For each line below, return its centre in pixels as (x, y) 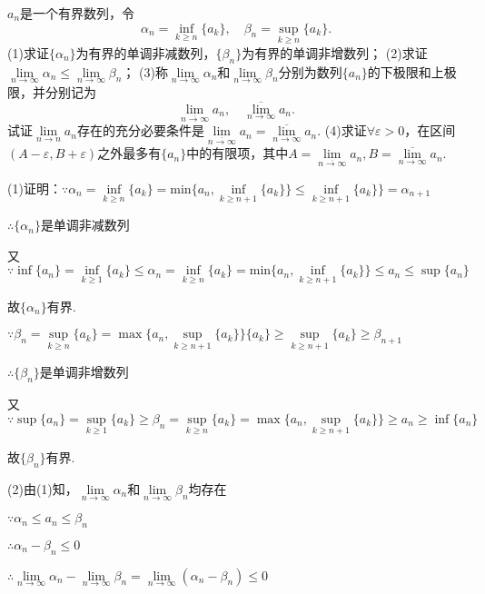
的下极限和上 (406, 71)
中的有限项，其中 (238, 153)
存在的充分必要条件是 (140, 130)
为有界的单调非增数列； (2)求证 (335, 52)
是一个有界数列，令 (78, 13)
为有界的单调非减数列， (146, 52)
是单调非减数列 (85, 225)
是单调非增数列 (84, 372)
